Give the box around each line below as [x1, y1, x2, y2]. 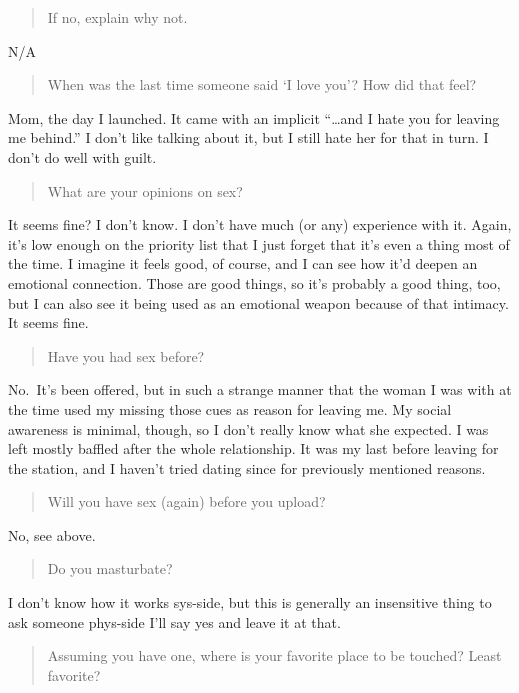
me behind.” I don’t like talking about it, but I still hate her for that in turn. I [8, 127, 489, 148]
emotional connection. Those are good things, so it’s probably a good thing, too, [8, 272, 501, 293]
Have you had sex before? [47, 345, 205, 366]
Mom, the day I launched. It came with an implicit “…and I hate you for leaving [8, 107, 500, 128]
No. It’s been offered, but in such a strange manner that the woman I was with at [8, 379, 512, 400]
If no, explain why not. [47, 7, 188, 27]
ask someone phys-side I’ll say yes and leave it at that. [8, 611, 341, 632]
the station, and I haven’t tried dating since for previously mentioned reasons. [8, 457, 486, 478]
